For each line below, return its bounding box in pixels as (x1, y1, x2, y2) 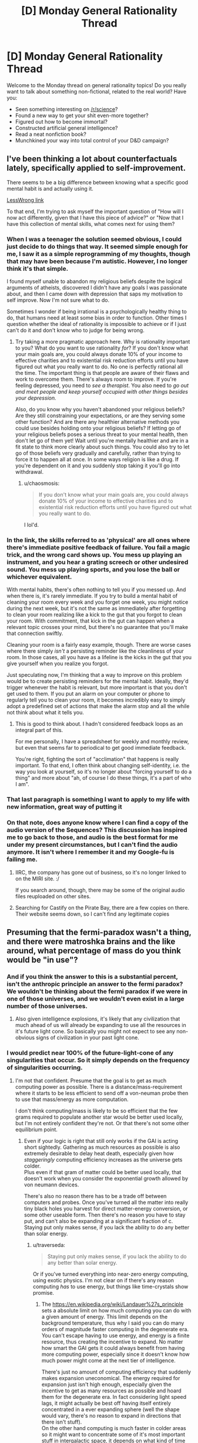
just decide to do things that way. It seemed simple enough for (6, 242, 189, 251)
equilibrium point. (15, 1126, 58, 1133)
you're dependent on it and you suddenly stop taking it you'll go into (15, 462, 181, 469)
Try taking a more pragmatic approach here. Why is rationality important (15, 338, 190, 345)
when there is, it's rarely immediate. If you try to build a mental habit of (6, 593, 178, 600)
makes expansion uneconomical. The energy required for (41, 1374, 180, 1381)
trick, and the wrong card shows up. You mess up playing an (6, 550, 182, 558)
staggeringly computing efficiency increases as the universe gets (24, 1156, 183, 1163)
